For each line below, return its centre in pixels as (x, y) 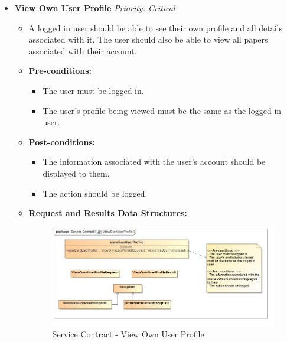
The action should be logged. (95, 193)
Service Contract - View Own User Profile (128, 333)
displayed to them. (76, 173)
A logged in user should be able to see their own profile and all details (155, 27)
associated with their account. (83, 51)
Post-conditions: (62, 141)
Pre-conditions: (60, 71)
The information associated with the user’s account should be (154, 162)
